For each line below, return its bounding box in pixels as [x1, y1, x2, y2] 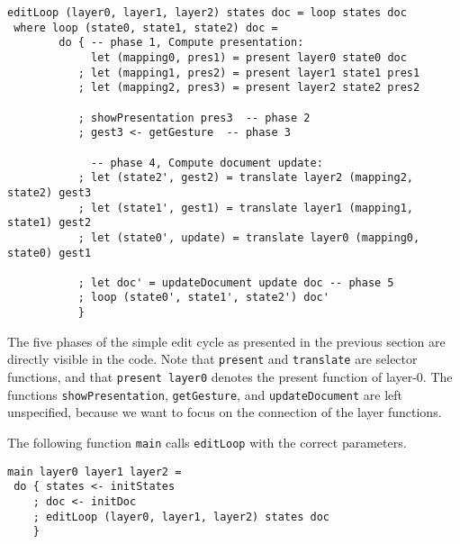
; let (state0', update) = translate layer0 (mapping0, [77, 231, 420, 244]
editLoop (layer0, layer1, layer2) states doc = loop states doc [7, 6, 407, 19]
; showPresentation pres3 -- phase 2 [77, 111, 311, 124]
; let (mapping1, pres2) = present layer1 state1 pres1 [77, 66, 420, 79]
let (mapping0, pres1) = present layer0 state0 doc [91, 50, 407, 64]
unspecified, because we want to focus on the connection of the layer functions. [7, 403, 442, 422]
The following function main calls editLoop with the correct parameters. [7, 432, 407, 451]
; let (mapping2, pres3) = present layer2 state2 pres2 [77, 81, 420, 95]
